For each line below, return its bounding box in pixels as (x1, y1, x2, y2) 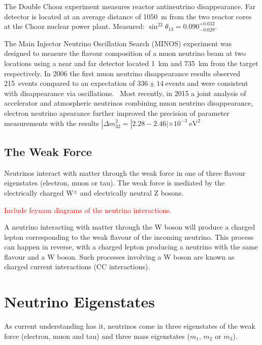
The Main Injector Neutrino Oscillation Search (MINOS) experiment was (4, 38, 232, 48)
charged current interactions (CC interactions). (4, 261, 150, 272)
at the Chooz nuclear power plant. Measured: (4, 21, 145, 32)
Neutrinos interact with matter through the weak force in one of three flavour (4, 167, 246, 178)
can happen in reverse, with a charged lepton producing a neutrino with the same (4, 241, 258, 252)
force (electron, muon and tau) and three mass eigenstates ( (4, 330, 190, 341)
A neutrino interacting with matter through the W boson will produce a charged (4, 222, 255, 232)
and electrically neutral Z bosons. (80, 187, 184, 198)
